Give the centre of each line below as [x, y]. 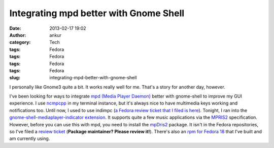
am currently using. [30, 138]
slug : [15, 78]
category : [20, 42]
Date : [15, 28]
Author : [18, 35]
